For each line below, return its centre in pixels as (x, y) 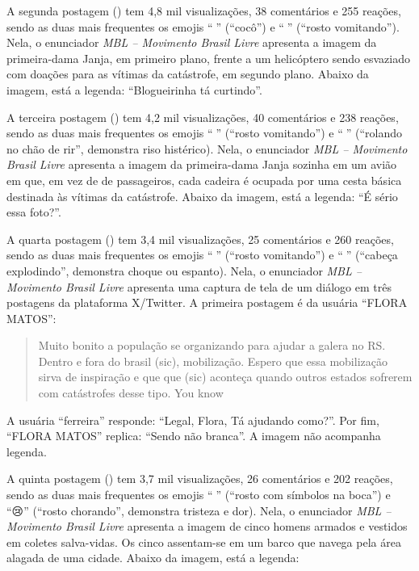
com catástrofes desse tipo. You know (131, 393)
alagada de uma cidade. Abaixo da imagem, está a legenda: (153, 558)
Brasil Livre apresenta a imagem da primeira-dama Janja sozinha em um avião (202, 164)
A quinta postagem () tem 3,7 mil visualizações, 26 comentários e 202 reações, (200, 479)
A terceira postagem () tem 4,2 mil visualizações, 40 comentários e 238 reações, (203, 117)
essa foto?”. (34, 212)
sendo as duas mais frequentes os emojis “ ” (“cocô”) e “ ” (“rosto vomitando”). (203, 26)
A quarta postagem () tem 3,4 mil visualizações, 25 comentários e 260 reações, (200, 239)
